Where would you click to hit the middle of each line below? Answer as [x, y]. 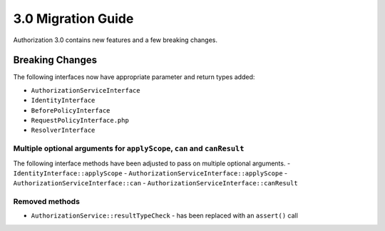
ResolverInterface [63, 130]
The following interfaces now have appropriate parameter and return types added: [134, 77]
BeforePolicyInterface [71, 110]
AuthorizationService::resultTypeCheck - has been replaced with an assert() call [165, 216]
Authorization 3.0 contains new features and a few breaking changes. [115, 40]
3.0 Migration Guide [73, 19]
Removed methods [46, 202]
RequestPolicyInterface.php [80, 120]
